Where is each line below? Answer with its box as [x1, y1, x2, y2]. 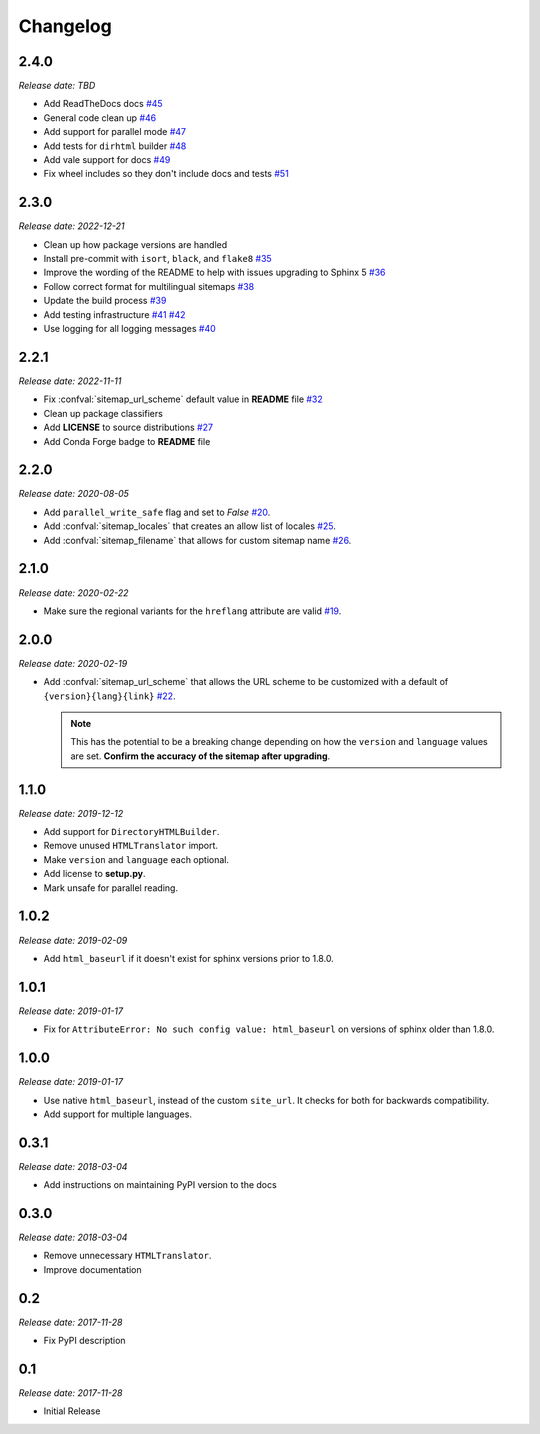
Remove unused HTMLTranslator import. [43, 840, 219, 852]
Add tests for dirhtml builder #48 [43, 140, 187, 152]
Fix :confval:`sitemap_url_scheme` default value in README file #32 [43, 393, 324, 405]
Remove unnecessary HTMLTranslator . [43, 1250, 212, 1262]
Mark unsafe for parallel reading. [43, 881, 179, 894]
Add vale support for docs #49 [43, 154, 171, 166]
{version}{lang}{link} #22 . [43, 690, 176, 702]
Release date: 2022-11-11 [18, 375, 122, 387]
